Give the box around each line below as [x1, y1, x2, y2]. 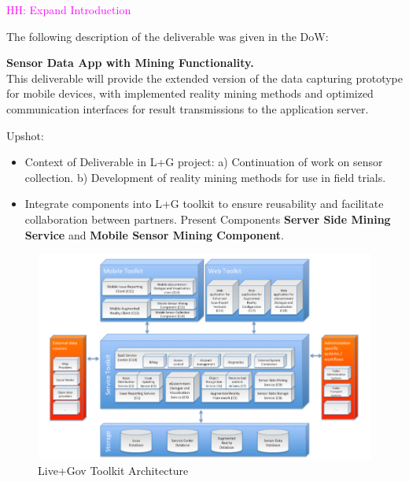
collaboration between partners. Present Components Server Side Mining [24, 210, 391, 227]
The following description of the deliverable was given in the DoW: [6, 28, 329, 44]
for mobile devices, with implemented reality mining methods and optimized [6, 85, 374, 102]
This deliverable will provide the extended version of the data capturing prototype [6, 69, 403, 86]
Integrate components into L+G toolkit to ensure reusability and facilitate [24, 195, 384, 212]
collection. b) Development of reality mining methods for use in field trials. [24, 169, 386, 185]
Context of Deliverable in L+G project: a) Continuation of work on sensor [24, 154, 383, 170]
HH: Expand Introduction [6, 2, 131, 17]
